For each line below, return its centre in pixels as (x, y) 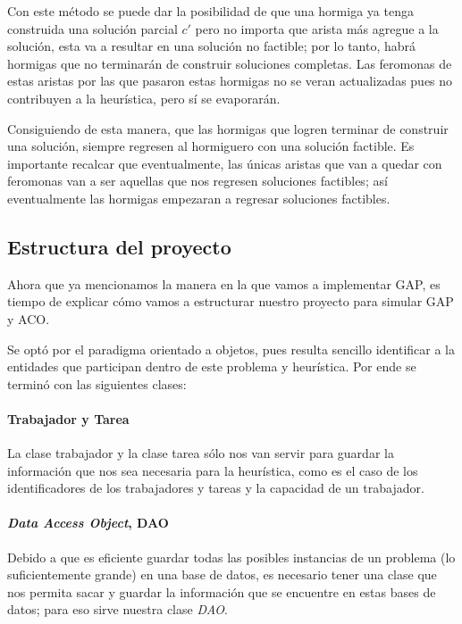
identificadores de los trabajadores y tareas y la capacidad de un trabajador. (216, 488)
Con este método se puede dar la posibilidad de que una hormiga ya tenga (210, 11)
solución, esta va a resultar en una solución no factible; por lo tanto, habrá (212, 46)
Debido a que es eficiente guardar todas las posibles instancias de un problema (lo (231, 557)
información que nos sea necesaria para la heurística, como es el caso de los (213, 470)
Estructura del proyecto (119, 246)
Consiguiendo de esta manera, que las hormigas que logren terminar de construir (228, 128)
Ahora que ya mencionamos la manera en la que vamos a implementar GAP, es (224, 283)
